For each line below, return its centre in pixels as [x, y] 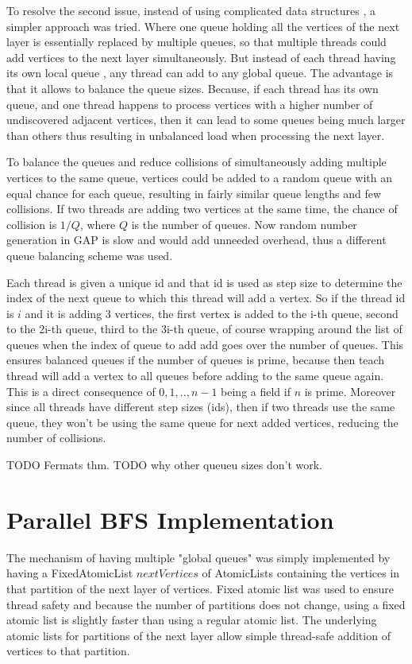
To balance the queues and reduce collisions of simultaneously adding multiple [196, 162]
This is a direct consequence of [81, 391]
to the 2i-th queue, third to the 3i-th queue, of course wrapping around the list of [204, 329]
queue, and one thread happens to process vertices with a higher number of [190, 104]
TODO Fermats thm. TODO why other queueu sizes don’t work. [164, 465]
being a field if [256, 391]
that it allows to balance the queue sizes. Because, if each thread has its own [193, 88]
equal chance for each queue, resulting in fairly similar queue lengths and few [194, 193]
